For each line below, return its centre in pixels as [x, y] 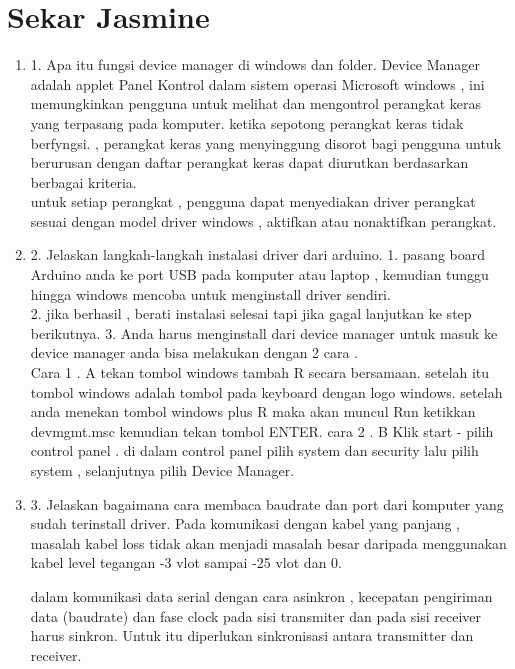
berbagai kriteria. [83, 181]
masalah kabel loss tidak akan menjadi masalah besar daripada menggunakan [268, 542]
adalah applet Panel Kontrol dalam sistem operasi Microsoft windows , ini [257, 83]
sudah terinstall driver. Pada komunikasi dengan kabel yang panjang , [245, 523]
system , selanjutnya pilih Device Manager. [162, 470]
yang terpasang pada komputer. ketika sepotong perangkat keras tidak [247, 122]
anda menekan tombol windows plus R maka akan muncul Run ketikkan [253, 411]
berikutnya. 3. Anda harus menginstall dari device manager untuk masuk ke [264, 332]
